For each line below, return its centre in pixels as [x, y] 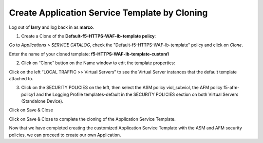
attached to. [21, 78]
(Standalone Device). [42, 101]
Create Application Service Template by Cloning [108, 13]
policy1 [28, 94]
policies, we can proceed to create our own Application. [65, 135]
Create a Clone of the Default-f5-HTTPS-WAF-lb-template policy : [88, 36]
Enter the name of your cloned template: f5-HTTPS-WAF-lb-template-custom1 [89, 54]
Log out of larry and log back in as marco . [52, 27]
